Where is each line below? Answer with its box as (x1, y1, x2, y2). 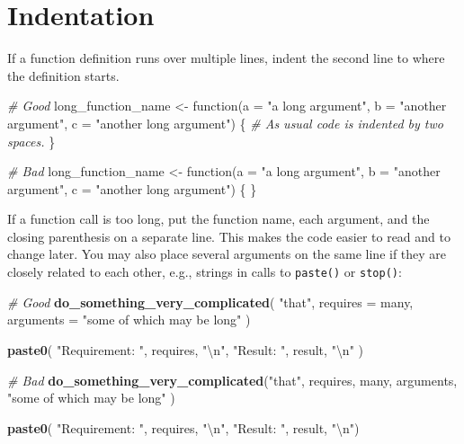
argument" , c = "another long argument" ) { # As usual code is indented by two (7, 113, 443, 132)
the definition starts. (7, 66, 120, 84)
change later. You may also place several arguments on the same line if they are (7, 244, 447, 263)
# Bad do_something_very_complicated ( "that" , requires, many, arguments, (7, 370, 458, 389)
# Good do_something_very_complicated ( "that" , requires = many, (7, 292, 414, 311)
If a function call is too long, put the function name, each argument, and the (7, 209, 430, 228)
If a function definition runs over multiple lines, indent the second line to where (7, 49, 445, 67)
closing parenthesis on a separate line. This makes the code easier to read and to (7, 226, 451, 245)
